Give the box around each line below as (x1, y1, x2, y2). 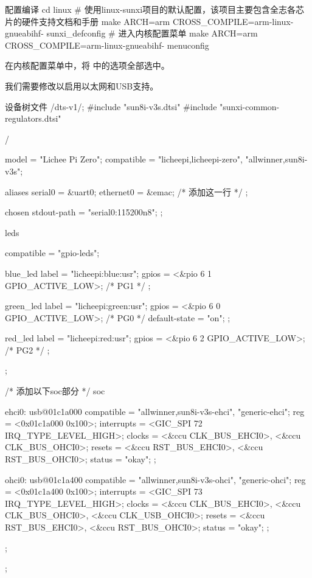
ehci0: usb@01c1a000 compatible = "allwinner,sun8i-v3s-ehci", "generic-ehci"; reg (5, 405, 305, 417)
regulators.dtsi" (5, 112, 61, 125)
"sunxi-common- (220, 100, 280, 113)
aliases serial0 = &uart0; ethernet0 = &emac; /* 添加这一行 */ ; (5, 185, 248, 198)
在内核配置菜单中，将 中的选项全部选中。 (5, 59, 170, 72)
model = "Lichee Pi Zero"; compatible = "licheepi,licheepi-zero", (5, 153, 243, 165)
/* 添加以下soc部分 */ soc (5, 385, 105, 397)
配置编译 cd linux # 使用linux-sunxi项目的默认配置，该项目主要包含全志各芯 (5, 3, 305, 15)
